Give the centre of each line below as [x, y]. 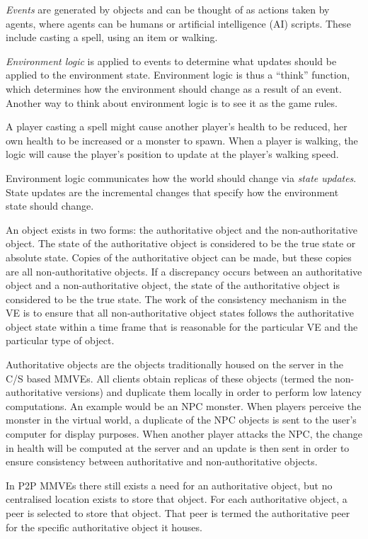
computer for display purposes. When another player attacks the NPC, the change [184, 434]
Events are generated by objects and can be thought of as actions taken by [168, 9]
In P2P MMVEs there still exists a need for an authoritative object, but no [169, 485]
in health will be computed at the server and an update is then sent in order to [178, 447]
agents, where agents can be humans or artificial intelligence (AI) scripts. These [178, 23]
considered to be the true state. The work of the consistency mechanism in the [176, 299]
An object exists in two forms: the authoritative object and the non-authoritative [182, 229]
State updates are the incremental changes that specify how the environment [172, 192]
